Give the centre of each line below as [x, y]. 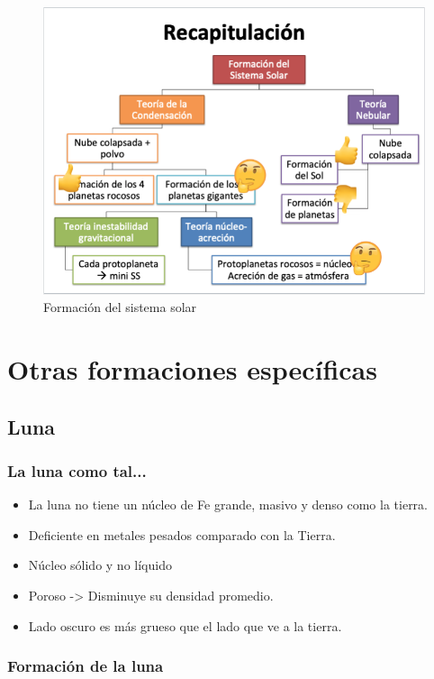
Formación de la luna [86, 666]
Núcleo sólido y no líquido [100, 565]
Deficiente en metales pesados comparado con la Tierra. [182, 534]
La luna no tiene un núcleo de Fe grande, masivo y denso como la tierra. [228, 505]
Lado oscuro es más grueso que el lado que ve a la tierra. [185, 625]
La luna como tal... [77, 470]
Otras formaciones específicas [192, 368]
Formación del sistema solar [120, 307]
